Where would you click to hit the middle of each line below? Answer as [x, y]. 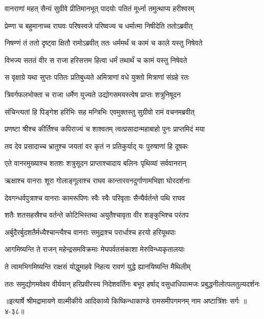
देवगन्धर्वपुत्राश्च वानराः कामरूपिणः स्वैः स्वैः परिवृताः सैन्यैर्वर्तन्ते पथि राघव [95, 197]
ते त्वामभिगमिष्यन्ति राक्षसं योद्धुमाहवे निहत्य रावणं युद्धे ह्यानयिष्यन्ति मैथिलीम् [98, 266]
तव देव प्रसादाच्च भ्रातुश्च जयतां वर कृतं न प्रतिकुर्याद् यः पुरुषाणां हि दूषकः [97, 146]
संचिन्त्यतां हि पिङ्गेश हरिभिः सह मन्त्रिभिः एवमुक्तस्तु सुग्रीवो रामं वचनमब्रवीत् [100, 111]
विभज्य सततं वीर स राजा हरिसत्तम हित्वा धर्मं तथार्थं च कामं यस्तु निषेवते [96, 60]
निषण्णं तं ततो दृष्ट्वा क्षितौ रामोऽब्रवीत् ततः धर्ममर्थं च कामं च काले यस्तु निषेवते [104, 43]
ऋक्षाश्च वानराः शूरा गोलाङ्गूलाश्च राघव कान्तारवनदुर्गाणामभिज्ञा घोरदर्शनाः [98, 180]
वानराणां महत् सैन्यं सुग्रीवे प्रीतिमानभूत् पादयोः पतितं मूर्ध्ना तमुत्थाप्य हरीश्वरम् [100, 8]
